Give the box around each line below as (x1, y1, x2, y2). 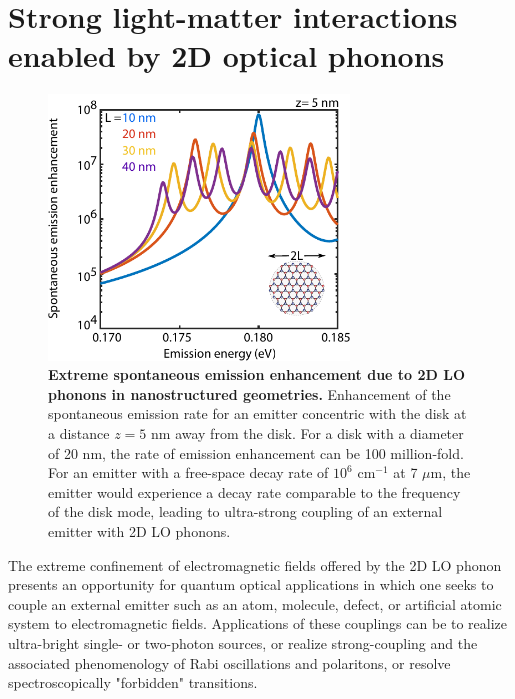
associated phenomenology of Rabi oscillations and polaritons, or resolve (8, 652, 451, 673)
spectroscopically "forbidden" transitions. (8, 672, 258, 693)
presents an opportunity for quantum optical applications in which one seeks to (8, 574, 494, 595)
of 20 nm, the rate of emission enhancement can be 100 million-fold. (48, 442, 464, 463)
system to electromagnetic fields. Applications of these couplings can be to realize (8, 613, 508, 634)
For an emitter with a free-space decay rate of (48, 462, 329, 483)
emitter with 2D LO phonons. (48, 520, 231, 541)
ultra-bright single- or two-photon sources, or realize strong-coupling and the (8, 632, 478, 653)
